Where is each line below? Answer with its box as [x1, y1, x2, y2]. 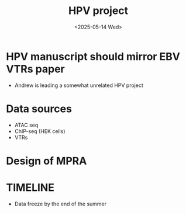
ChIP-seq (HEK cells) [14, 127, 66, 135]
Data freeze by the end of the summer [14, 200, 107, 207]
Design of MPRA [6, 154, 87, 167]
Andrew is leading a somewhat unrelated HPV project [14, 82, 143, 89]
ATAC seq [14, 121, 39, 128]
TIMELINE [6, 181, 54, 194]
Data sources [6, 102, 72, 115]
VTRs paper [6, 62, 66, 75]
